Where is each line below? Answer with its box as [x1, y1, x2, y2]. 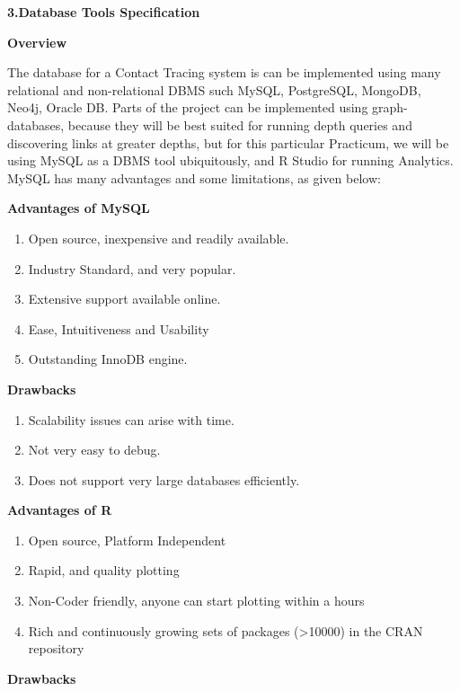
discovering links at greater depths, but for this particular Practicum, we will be [7, 133, 449, 152]
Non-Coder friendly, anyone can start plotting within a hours [28, 591, 365, 610]
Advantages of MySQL [7, 199, 150, 217]
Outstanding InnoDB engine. [28, 350, 188, 368]
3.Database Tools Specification [7, 3, 200, 21]
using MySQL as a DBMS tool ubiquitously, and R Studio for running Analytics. [7, 151, 454, 170]
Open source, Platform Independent [28, 530, 226, 549]
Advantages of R [7, 501, 112, 519]
